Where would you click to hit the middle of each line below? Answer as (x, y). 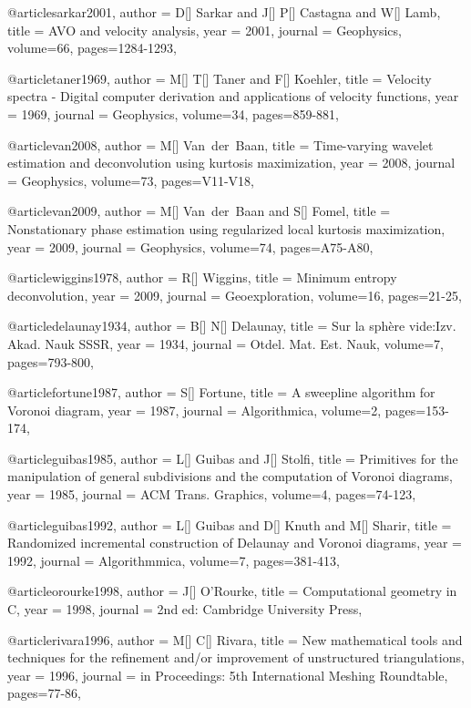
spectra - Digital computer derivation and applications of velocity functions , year (233, 96)
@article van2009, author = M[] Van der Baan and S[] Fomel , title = (199, 211)
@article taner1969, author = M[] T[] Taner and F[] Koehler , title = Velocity (220, 78)
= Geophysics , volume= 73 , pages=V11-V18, (131, 180)
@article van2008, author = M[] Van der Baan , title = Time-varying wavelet (220, 144)
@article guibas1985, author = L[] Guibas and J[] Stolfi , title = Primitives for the (233, 458)
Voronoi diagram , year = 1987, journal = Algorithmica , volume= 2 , (195, 410)
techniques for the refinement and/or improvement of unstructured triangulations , (236, 657)
